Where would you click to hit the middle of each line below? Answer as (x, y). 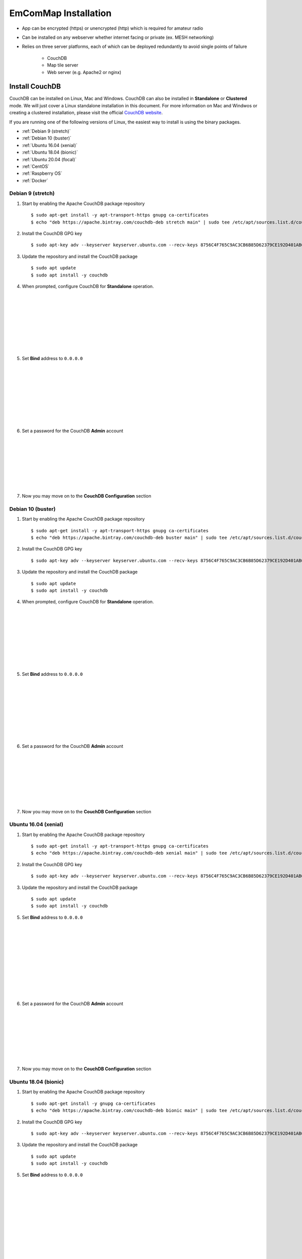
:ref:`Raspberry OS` (42, 173)
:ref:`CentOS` (36, 166)
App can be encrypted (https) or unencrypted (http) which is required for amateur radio (112, 28)
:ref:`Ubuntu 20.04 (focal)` (49, 159)
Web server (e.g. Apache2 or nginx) (84, 72)
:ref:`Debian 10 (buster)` (47, 138)
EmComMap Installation (60, 13)
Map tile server (63, 65)
